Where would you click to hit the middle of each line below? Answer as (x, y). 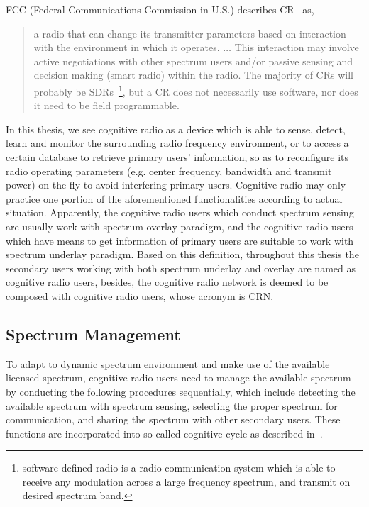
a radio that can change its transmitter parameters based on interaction (190, 33)
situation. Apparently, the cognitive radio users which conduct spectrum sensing (180, 212)
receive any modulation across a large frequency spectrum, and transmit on (186, 481)
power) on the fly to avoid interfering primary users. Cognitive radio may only (176, 185)
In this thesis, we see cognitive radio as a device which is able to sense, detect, (176, 129)
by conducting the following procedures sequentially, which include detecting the (181, 391)
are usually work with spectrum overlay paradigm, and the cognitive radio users (180, 226)
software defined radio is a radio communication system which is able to (179, 468)
